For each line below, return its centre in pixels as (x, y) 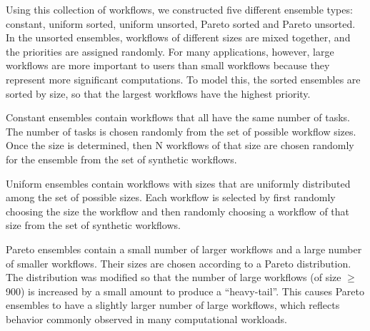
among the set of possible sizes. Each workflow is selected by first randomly (171, 197)
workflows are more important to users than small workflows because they (168, 65)
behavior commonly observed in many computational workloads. (146, 319)
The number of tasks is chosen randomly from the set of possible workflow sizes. (181, 131)
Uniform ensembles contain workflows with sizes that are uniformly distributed (178, 183)
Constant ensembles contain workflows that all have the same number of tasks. (178, 117)
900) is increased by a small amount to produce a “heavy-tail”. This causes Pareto (185, 291)
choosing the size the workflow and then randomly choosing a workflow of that (178, 211)
